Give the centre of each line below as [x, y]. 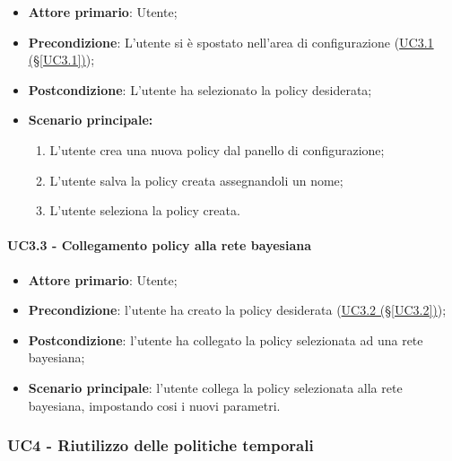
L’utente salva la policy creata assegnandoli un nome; [196, 180]
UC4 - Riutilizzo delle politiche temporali [161, 445]
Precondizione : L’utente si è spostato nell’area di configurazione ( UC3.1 [231, 42]
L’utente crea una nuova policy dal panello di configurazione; [217, 149]
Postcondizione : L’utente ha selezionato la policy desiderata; [200, 89]
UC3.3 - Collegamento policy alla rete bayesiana [160, 245]
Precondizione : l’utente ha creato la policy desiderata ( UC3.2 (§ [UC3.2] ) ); [237, 310]
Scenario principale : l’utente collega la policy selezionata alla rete [215, 387]
